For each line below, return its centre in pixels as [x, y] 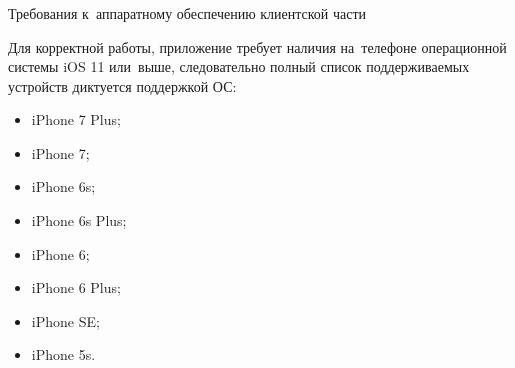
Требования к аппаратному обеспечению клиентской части [187, 12]
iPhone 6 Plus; [76, 287]
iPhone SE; [65, 320]
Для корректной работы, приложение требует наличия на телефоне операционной [257, 46]
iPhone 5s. [63, 354]
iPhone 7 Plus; [76, 119]
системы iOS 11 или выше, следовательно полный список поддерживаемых [239, 66]
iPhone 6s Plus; [79, 220]
